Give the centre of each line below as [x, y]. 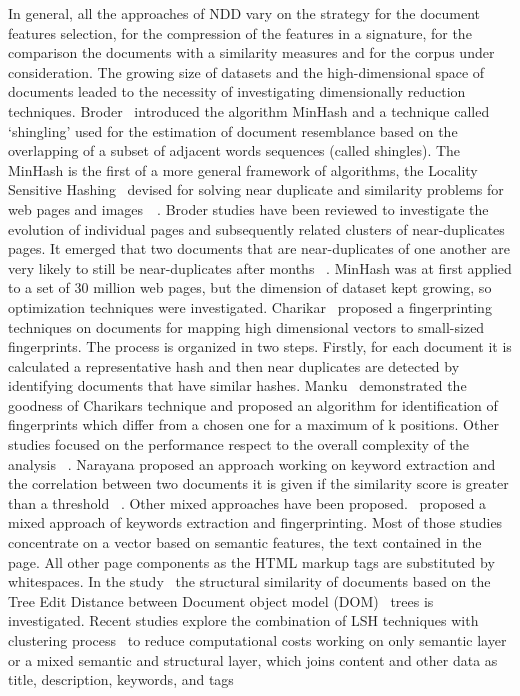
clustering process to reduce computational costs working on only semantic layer [257, 640]
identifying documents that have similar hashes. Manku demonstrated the [237, 385]
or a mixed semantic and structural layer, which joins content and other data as [253, 659]
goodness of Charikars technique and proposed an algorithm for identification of [253, 404]
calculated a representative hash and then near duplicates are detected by [234, 365]
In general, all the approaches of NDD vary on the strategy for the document [244, 13]
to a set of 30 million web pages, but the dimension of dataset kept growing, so [250, 287]
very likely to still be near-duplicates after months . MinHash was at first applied [260, 267]
